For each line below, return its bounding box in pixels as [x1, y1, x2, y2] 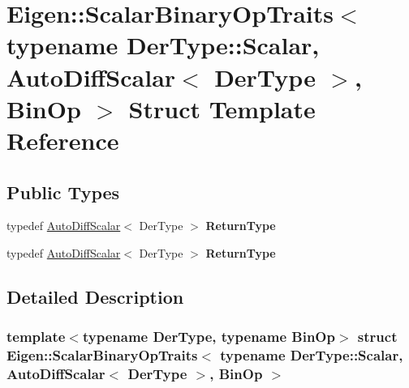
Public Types [6, 179, 120, 204]
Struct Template [128, 92, 316, 125]
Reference [6, 123, 119, 156]
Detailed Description [6, 284, 184, 309]
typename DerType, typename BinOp [82, 326, 335, 347]
